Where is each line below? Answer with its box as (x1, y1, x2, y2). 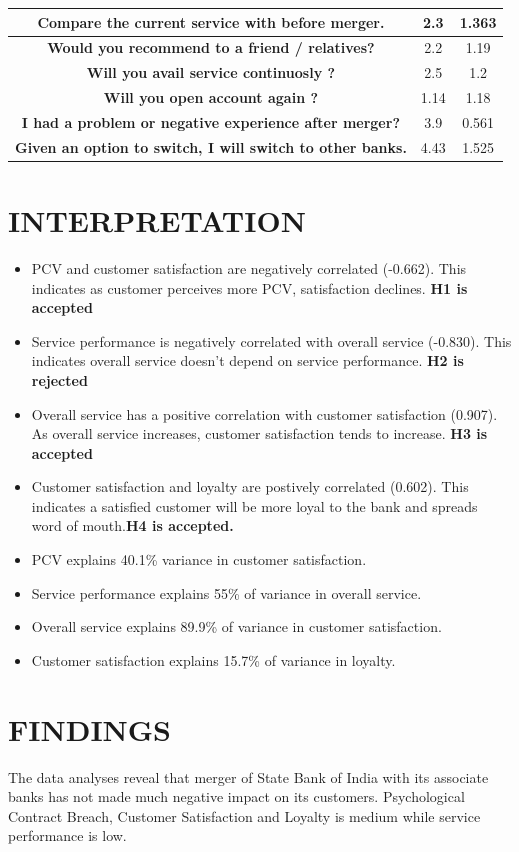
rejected (31, 369, 88, 390)
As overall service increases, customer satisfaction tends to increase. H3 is (31, 423, 488, 444)
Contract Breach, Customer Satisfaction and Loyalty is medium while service (8, 805, 481, 826)
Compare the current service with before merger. (37, 11, 385, 32)
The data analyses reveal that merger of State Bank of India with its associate (8, 766, 489, 787)
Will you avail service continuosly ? (86, 62, 336, 83)
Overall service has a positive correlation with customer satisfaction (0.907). (31, 403, 498, 424)
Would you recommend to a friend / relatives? (47, 37, 375, 58)
